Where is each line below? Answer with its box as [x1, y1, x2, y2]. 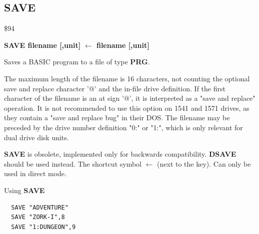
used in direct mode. [4, 168, 66, 179]
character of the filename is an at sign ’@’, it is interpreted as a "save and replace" [4, 93, 255, 103]
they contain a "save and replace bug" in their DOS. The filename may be [4, 112, 230, 123]
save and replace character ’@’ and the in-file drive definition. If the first [4, 83, 225, 93]
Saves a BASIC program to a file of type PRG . [4, 56, 150, 67]
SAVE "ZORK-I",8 [11, 214, 65, 221]
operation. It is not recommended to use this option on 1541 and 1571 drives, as [4, 102, 249, 113]
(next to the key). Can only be [157, 158, 251, 169]
